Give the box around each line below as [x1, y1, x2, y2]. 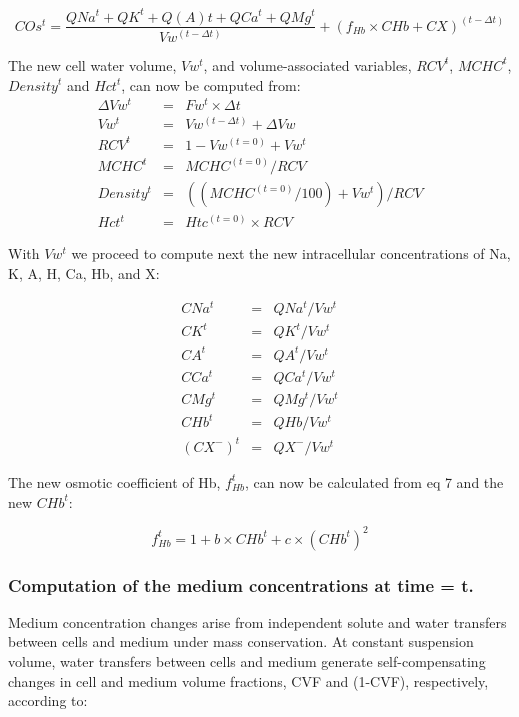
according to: [8, 690, 88, 711]
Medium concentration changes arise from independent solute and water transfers [8, 611, 507, 632]
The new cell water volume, [8, 54, 177, 75]
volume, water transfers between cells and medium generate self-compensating [8, 651, 486, 672]
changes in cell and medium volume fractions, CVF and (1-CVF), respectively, [8, 670, 489, 691]
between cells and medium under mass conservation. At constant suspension [8, 631, 474, 652]
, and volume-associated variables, [203, 54, 412, 75]
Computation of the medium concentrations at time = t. [8, 572, 474, 597]
